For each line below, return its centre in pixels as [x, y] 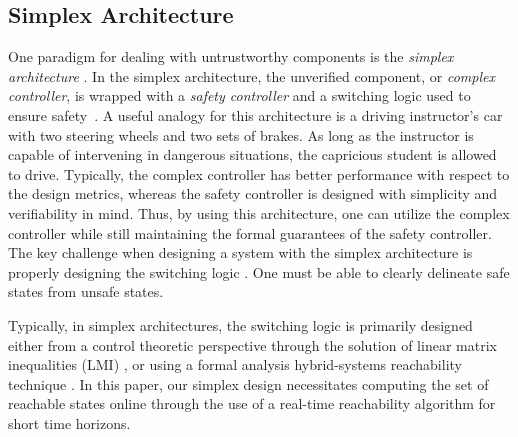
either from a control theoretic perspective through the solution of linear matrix [252, 344]
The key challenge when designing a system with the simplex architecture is [240, 252]
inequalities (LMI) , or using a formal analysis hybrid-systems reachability [235, 364]
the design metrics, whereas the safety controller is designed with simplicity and [253, 193]
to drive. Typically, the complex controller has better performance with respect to [259, 173]
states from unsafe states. [86, 291]
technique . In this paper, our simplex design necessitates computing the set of [248, 383]
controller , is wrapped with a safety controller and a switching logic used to [239, 95]
